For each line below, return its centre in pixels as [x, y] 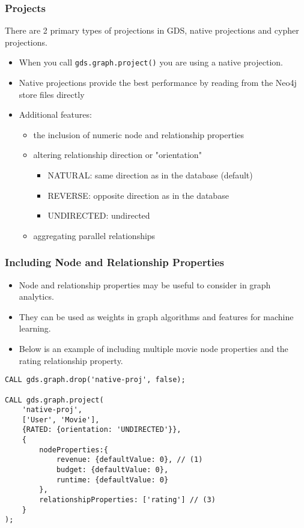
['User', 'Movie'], [61, 420]
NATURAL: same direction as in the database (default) [150, 175]
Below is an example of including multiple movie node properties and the [154, 348]
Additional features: [55, 114]
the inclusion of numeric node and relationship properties [139, 134]
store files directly [52, 94]
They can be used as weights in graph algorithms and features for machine [156, 316]
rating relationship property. [71, 360]
